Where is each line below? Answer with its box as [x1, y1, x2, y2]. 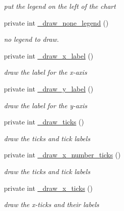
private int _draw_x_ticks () [4, 182, 93, 193]
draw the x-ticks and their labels [4, 199, 99, 210]
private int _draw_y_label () [4, 83, 94, 93]
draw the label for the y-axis [4, 100, 87, 110]
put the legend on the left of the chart [4, 1, 116, 11]
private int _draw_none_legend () [4, 17, 109, 28]
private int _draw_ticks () [4, 117, 84, 127]
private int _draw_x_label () [4, 50, 94, 60]
